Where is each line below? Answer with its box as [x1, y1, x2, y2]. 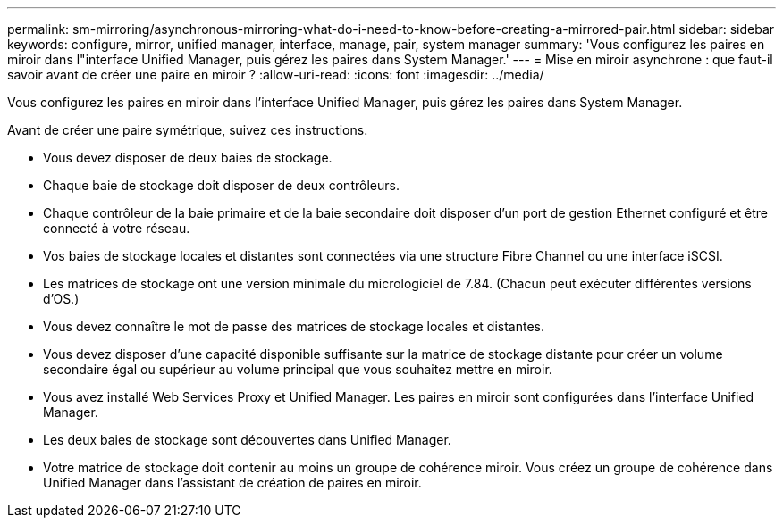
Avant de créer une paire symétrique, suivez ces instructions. [7, 122, 368, 137]
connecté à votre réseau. [43, 221, 190, 236]
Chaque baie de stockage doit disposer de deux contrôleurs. [43, 178, 400, 193]
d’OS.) [43, 291, 80, 306]
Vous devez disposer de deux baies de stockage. [43, 150, 333, 165]
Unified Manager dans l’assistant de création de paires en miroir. [43, 475, 422, 490]
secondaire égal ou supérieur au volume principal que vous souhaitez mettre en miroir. [43, 362, 552, 377]
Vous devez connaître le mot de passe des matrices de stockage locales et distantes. [43, 319, 545, 334]
